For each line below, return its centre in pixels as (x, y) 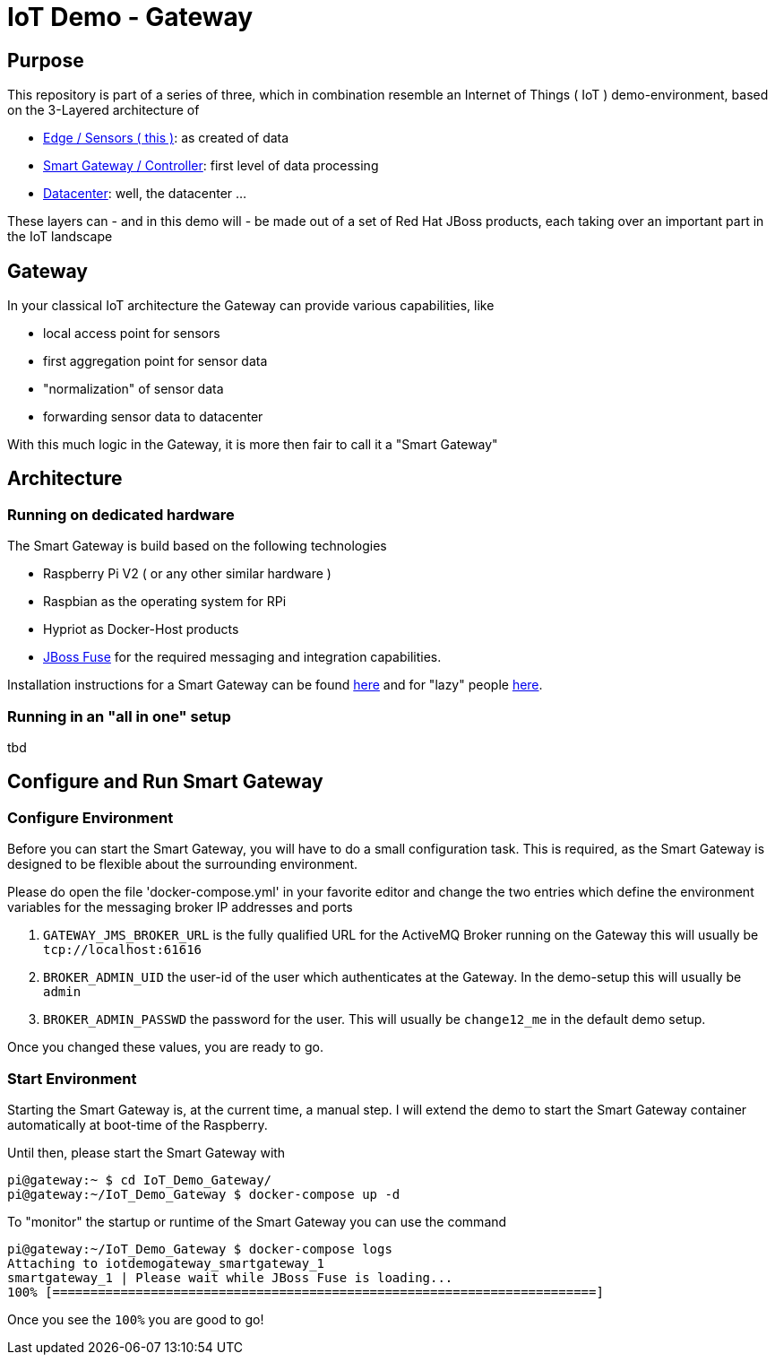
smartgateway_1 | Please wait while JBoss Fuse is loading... (230, 1277)
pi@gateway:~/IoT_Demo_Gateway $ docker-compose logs (200, 1249)
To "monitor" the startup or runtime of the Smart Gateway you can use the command (257, 1221)
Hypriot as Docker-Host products (141, 629)
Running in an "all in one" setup (119, 716)
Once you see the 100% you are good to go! (136, 1319)
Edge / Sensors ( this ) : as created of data (166, 138)
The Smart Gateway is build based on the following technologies (197, 546)
